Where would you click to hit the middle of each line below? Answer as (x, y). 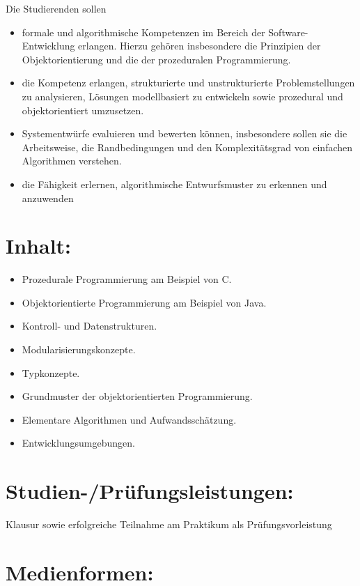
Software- (288, 32)
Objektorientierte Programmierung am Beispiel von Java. (144, 302)
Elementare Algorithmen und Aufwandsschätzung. (129, 419)
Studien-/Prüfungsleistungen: (150, 491)
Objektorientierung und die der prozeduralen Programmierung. (156, 59)
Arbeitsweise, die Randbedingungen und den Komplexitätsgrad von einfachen (187, 147)
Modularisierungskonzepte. (79, 349)
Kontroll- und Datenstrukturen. (89, 326)
